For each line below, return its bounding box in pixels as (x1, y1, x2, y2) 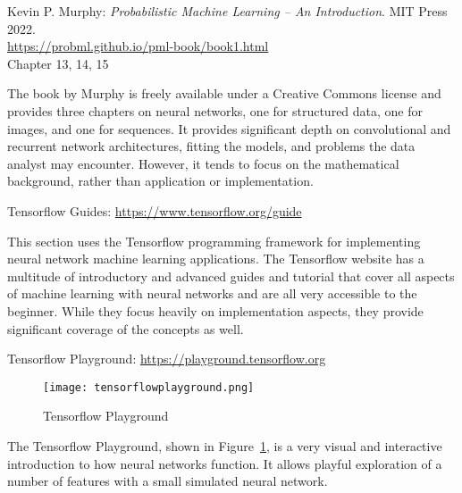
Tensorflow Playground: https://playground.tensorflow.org (7, 349, 326, 368)
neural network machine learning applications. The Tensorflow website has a (7, 249, 424, 268)
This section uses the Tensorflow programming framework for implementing (7, 231, 421, 250)
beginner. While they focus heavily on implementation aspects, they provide (7, 301, 424, 320)
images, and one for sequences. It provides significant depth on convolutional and (7, 119, 451, 138)
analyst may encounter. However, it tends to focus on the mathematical (7, 154, 399, 172)
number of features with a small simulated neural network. (7, 472, 328, 490)
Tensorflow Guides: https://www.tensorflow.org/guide (7, 201, 302, 220)
